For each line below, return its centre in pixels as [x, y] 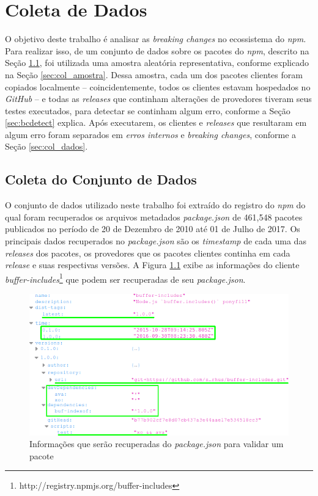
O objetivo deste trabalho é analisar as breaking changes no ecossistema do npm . [156, 39]
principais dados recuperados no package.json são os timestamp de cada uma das [156, 241]
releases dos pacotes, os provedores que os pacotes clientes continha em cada [148, 253]
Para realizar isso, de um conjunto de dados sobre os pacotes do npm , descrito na [157, 50]
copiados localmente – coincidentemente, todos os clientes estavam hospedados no [158, 86]
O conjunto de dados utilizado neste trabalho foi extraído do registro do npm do [155, 205]
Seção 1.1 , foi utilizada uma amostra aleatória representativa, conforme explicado [157, 63]
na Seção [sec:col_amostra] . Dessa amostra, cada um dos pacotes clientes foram [154, 74]
